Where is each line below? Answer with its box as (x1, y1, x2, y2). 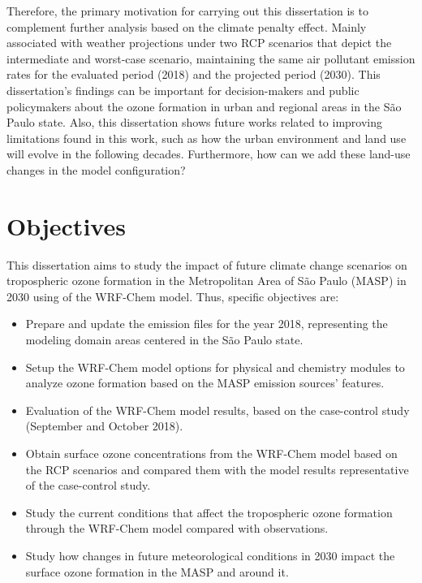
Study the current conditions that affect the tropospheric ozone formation (25, 503, 393, 520)
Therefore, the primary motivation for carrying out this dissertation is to (6, 2, 368, 19)
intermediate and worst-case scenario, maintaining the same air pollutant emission (6, 50, 416, 67)
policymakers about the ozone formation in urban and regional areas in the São (6, 97, 402, 114)
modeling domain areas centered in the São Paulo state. (25, 331, 304, 348)
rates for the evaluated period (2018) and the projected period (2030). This (6, 66, 381, 83)
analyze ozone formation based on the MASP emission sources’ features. (25, 374, 385, 391)
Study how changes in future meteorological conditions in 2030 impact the (25, 546, 395, 564)
